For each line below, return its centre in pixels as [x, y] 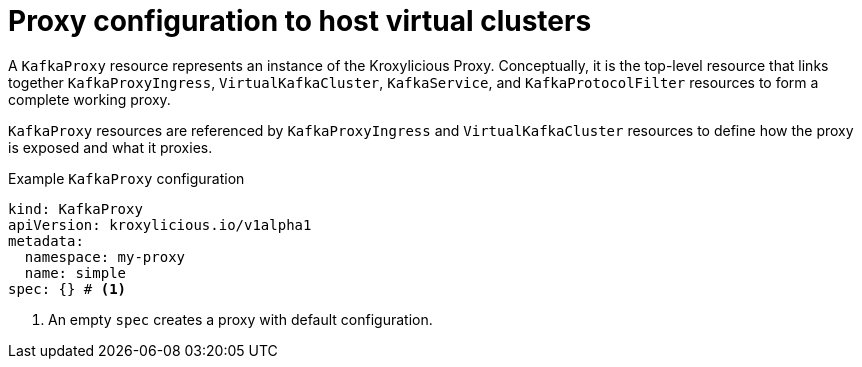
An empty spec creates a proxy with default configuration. [240, 319]
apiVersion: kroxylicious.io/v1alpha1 [160, 224]
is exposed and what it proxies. [110, 147]
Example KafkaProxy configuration [126, 178]
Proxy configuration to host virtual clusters [300, 21]
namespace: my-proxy [105, 256]
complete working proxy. [89, 99]
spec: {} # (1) [67, 288]
